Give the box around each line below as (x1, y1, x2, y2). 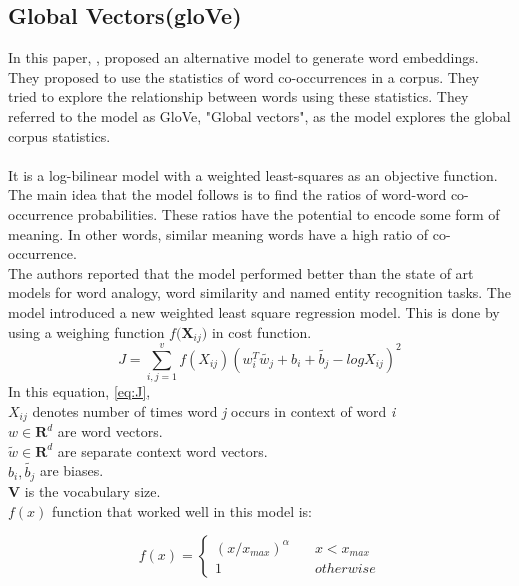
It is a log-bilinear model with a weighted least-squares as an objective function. (8, 164, 498, 185)
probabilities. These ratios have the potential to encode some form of (77, 203, 500, 224)
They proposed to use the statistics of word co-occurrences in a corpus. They (8, 66, 480, 87)
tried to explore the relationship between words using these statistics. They (8, 86, 469, 107)
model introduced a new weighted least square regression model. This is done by (8, 301, 500, 322)
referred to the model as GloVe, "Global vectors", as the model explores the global (8, 105, 511, 126)
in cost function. (211, 321, 312, 342)
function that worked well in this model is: (52, 500, 313, 521)
